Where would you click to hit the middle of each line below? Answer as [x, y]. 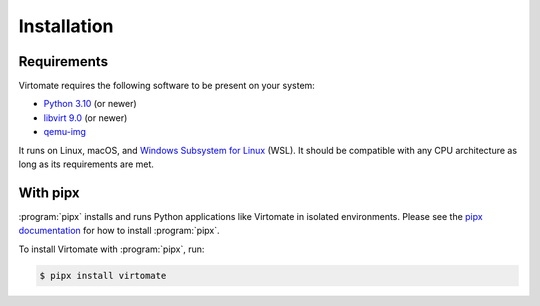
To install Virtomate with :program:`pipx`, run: [111, 249]
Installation [66, 26]
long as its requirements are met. [86, 164]
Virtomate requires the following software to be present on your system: [166, 86]
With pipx [49, 192]
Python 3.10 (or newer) [90, 104]
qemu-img [65, 132]
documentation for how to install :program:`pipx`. [119, 231]
